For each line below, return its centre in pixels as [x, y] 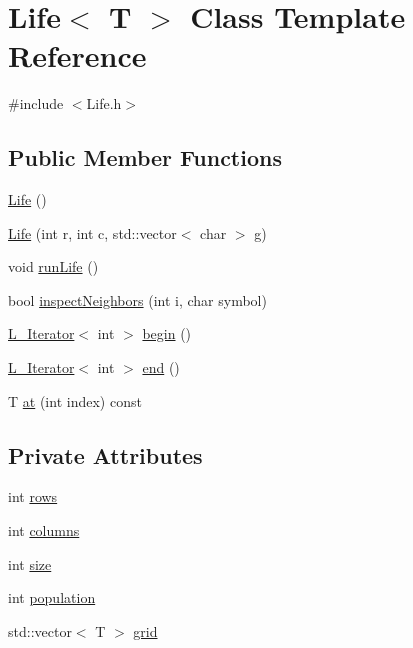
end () [161, 367]
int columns [44, 530]
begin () [167, 333]
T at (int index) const [75, 400]
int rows [33, 496]
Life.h [104, 103]
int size [30, 563]
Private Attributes [105, 454]
